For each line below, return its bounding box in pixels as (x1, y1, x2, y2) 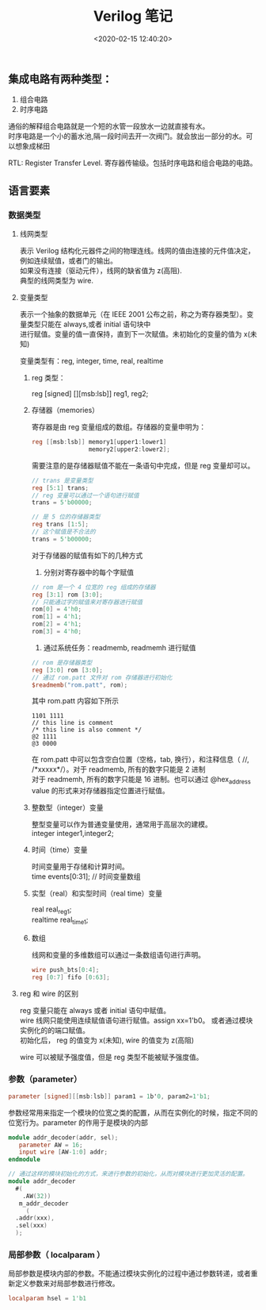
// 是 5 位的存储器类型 (31, 513, 101, 521)
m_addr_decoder (18, 1200, 69, 1208)
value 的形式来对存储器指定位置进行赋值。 (31, 786, 170, 796)
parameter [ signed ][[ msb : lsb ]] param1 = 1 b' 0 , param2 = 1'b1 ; (8, 1092, 211, 1100)
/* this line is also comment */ (31, 726, 142, 734)
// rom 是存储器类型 (31, 658, 93, 667)
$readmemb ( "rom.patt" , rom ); (31, 680, 128, 689)
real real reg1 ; (31, 904, 72, 916)
